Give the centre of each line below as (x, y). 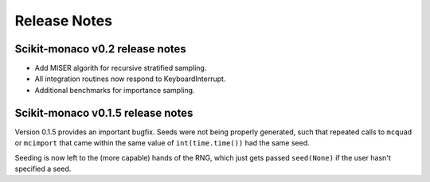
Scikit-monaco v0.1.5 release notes (104, 112)
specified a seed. (43, 168)
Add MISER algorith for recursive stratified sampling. (121, 68)
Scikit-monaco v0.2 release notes (100, 49)
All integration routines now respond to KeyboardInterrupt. (130, 79)
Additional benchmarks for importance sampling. (115, 90)
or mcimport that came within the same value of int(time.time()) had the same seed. (162, 143)
